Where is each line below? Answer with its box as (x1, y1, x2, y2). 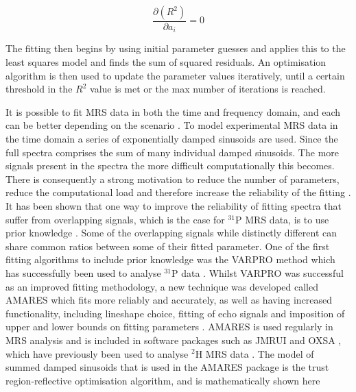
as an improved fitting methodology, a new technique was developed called (5, 279, 318, 293)
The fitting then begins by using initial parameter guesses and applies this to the (5, 41, 346, 56)
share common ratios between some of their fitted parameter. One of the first (5, 238, 330, 253)
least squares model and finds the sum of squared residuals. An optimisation (5, 55, 327, 69)
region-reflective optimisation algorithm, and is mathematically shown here (5, 373, 320, 387)
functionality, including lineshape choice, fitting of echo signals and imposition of (5, 306, 345, 320)
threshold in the (5, 82, 73, 96)
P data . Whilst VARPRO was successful (171, 265, 344, 280)
